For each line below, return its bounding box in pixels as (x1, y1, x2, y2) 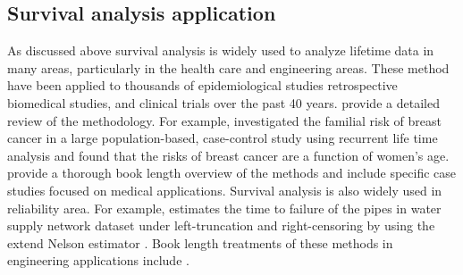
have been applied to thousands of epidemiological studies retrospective (7, 76, 398, 95)
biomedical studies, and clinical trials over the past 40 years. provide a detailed (7, 93, 440, 112)
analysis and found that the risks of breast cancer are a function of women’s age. (7, 146, 450, 164)
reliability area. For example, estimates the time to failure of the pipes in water (7, 198, 442, 217)
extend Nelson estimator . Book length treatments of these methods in (7, 233, 393, 252)
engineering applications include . (7, 251, 189, 270)
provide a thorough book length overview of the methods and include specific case (7, 163, 457, 182)
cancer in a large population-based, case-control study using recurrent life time (7, 129, 438, 147)
